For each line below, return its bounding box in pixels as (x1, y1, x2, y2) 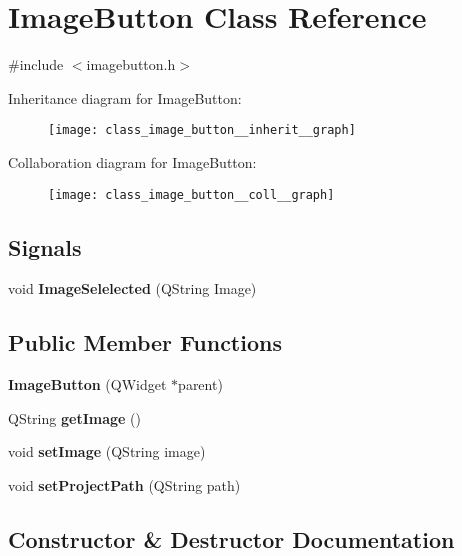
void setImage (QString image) (8, 441, 206, 462)
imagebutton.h (86, 54, 176, 75)
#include (8, 54, 64, 75)
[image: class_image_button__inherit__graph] (48, 123, 356, 138)
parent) (178, 374, 223, 395)
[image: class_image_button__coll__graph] (48, 187, 335, 202)
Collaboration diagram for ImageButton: (8, 151, 257, 172)
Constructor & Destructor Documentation (8, 523, 455, 554)
